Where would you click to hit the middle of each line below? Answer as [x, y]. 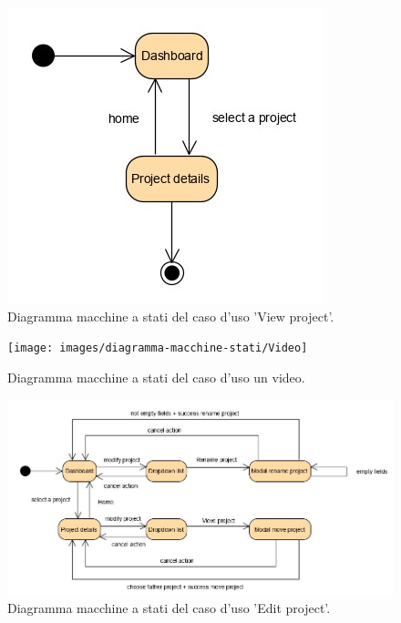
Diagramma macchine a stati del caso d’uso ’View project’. [171, 316]
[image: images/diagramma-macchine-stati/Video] [158, 348]
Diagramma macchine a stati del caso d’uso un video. [156, 377]
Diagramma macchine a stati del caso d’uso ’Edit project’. [169, 608]
